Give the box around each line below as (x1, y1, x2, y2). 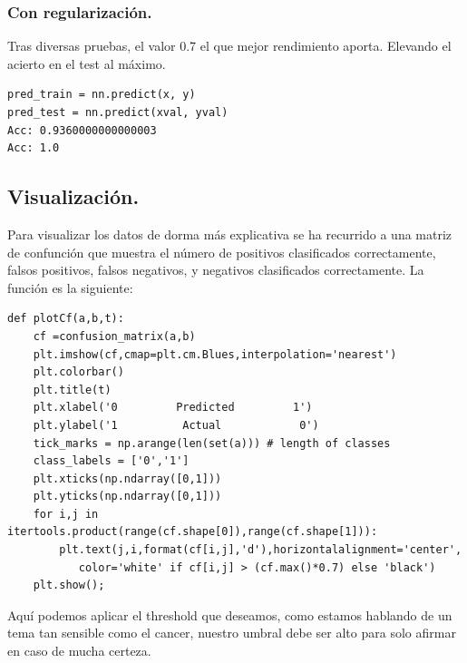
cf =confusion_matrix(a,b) (33, 329, 196, 343)
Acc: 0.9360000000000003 (7, 123, 157, 137)
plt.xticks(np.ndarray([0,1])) (33, 472, 222, 485)
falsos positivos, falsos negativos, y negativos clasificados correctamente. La (7, 260, 424, 279)
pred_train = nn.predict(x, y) (7, 88, 196, 102)
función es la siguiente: (7, 278, 133, 297)
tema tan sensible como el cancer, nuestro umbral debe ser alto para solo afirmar (7, 623, 456, 642)
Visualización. (7, 182, 140, 210)
